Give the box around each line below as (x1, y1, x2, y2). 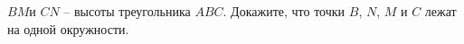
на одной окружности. (7, 19, 129, 38)
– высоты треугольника (63, 2, 191, 20)
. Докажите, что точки (223, 2, 346, 20)
